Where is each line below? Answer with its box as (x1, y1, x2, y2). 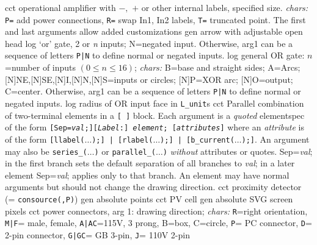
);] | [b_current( (160, 135, 235, 144)
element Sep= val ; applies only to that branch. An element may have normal (5, 168, 290, 181)
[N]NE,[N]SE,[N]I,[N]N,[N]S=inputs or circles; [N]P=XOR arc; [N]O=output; (5, 73, 293, 85)
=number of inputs (5, 61, 76, 74)
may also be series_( (5, 144, 87, 157)
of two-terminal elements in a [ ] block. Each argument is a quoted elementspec (5, 108, 305, 121)
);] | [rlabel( (92, 135, 153, 144)
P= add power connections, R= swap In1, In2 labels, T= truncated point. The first (5, 13, 306, 26)
